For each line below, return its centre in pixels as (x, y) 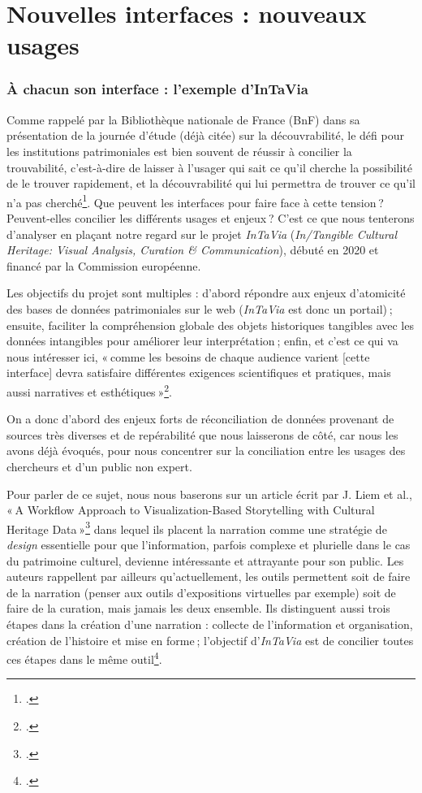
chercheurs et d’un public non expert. (99, 466)
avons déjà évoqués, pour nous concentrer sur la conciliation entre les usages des (206, 451)
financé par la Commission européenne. (104, 265)
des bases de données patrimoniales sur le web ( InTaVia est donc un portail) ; (200, 308)
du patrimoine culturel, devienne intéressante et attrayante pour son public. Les (205, 560)
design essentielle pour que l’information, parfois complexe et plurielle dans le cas (209, 544)
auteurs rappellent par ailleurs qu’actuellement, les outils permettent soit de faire (209, 576)
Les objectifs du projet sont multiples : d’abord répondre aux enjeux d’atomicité (206, 293)
